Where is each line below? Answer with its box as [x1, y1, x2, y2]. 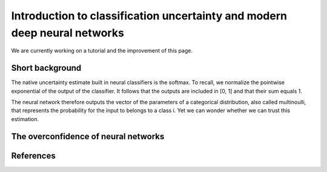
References [11, 150, 56, 160]
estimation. [11, 115, 39, 122]
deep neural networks [11, 26, 124, 39]
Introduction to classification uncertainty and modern [11, 9, 288, 22]
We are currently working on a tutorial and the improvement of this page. [11, 47, 193, 55]
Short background [11, 63, 82, 73]
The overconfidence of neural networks [11, 131, 165, 142]
